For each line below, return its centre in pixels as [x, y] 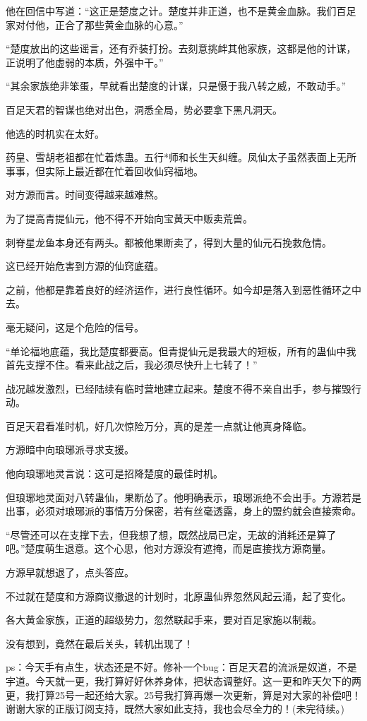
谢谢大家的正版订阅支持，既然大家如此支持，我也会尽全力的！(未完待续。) [175, 709]
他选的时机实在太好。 [55, 133]
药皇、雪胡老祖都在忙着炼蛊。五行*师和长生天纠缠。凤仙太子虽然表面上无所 [181, 157]
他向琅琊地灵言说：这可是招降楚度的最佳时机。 [114, 473]
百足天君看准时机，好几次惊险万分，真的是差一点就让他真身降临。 [159, 425]
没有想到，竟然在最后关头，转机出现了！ [100, 643]
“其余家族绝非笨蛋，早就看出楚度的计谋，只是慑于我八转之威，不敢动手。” [176, 86]
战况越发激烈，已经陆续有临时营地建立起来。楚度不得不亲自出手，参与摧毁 [179, 388]
